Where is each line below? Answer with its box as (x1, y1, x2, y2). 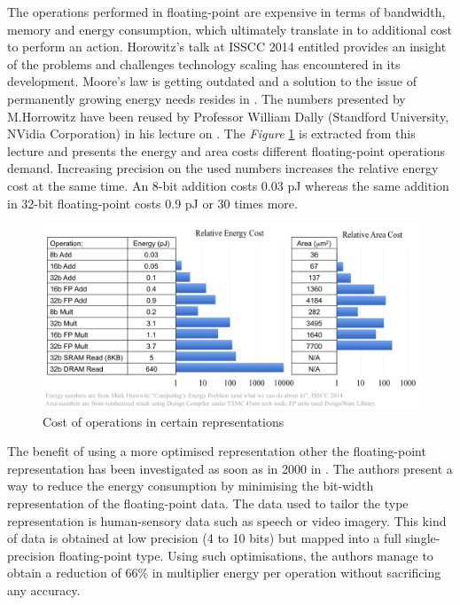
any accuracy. (7, 580, 81, 599)
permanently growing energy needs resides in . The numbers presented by (7, 89, 406, 107)
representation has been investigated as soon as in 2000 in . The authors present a (7, 459, 453, 477)
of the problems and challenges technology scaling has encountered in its (7, 54, 401, 73)
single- (405, 529, 441, 547)
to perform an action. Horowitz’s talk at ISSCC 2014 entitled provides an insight (7, 37, 447, 56)
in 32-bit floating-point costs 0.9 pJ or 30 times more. (7, 193, 298, 212)
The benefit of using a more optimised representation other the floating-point (7, 442, 426, 460)
